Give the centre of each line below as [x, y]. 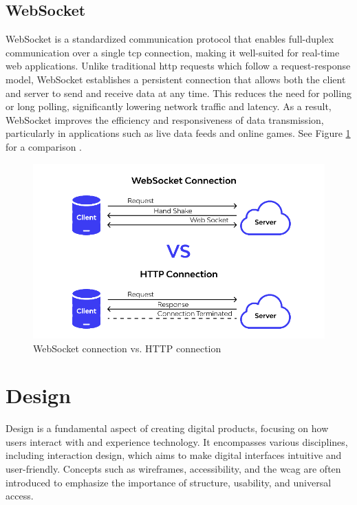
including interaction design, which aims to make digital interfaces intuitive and [174, 455]
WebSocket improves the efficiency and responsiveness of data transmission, [165, 119]
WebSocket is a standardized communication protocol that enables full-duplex [170, 39]
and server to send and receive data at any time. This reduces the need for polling [178, 93]
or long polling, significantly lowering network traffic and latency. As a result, [169, 106]
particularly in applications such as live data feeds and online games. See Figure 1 [178, 133]
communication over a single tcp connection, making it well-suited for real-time [173, 52]
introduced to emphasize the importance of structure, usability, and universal [169, 482]
